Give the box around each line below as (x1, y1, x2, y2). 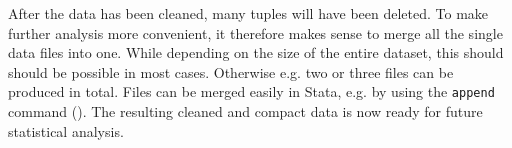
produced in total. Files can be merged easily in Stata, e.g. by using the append (8, 81, 495, 102)
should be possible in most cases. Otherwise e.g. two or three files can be (8, 61, 454, 82)
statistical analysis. (8, 120, 124, 141)
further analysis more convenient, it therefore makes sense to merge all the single (8, 22, 503, 43)
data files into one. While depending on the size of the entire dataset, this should (8, 42, 504, 63)
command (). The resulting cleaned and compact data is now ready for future (8, 101, 483, 122)
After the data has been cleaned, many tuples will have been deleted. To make (8, 3, 489, 23)
